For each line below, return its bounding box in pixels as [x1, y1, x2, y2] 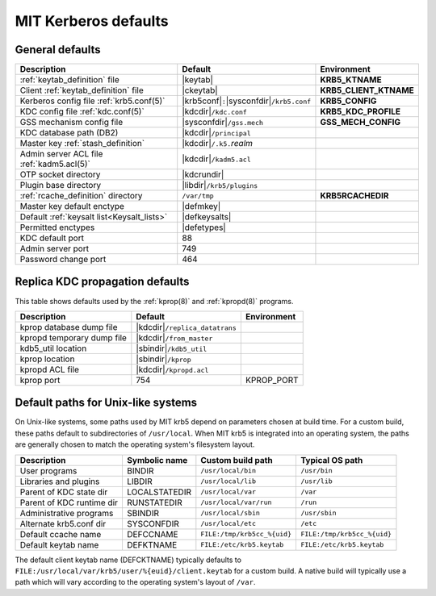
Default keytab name [19, 539, 99, 550]
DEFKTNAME [126, 539, 178, 550]
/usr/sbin [300, 509, 337, 518]
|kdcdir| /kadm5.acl [182, 153, 251, 165]
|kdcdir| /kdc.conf [182, 106, 248, 117]
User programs [19, 465, 78, 476]
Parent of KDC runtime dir [19, 497, 119, 508]
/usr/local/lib [200, 477, 257, 486]
